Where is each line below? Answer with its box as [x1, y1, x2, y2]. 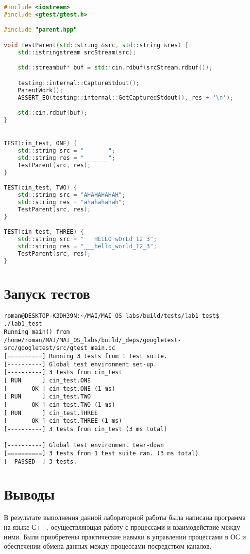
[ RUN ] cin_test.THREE [4, 409, 98, 416]
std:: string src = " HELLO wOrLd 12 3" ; [17, 236, 157, 243]
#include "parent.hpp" [4, 26, 77, 34]
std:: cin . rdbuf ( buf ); [17, 109, 87, 117]
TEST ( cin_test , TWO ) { [4, 184, 77, 191]
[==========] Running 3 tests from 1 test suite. [4, 353, 167, 360]
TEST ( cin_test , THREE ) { [4, 228, 84, 236]
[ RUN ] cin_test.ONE [4, 377, 91, 384]
